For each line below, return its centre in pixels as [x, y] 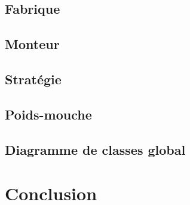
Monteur [32, 44]
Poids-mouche [48, 114]
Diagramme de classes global [95, 149]
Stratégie [33, 79]
